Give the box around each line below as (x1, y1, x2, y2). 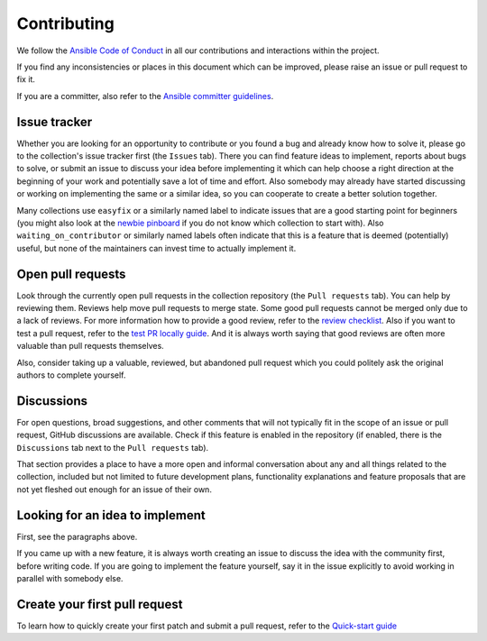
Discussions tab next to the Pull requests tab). (16, 442, 209, 453)
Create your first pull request (16, 596, 183, 612)
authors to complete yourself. (16, 370, 126, 380)
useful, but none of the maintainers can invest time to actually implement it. (16, 243, 297, 253)
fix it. (16, 74, 36, 85)
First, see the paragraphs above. (16, 531, 138, 542)
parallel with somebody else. (16, 572, 124, 583)
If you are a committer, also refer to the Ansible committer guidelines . (16, 90, 274, 101)
